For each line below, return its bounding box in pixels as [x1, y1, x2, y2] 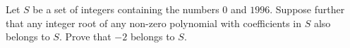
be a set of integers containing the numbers [32, 2, 219, 16]
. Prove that [59, 29, 111, 44]
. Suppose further [270, 2, 345, 16]
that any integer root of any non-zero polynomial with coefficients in [6, 15, 302, 30]
